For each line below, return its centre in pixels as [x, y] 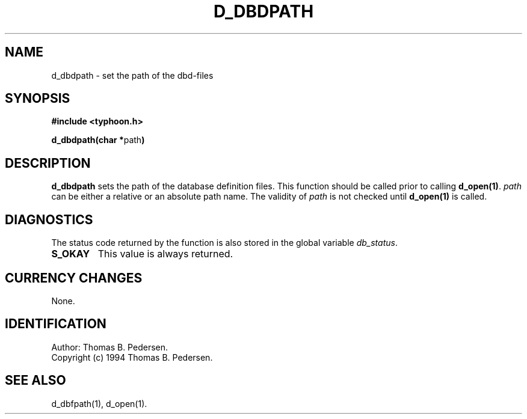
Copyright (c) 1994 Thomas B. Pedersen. [132, 357]
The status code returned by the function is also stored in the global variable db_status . [224, 243]
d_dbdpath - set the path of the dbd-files [132, 75]
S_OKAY [71, 254]
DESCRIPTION [48, 163]
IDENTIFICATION [56, 324]
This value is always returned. [165, 254]
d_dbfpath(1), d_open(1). [99, 403]
